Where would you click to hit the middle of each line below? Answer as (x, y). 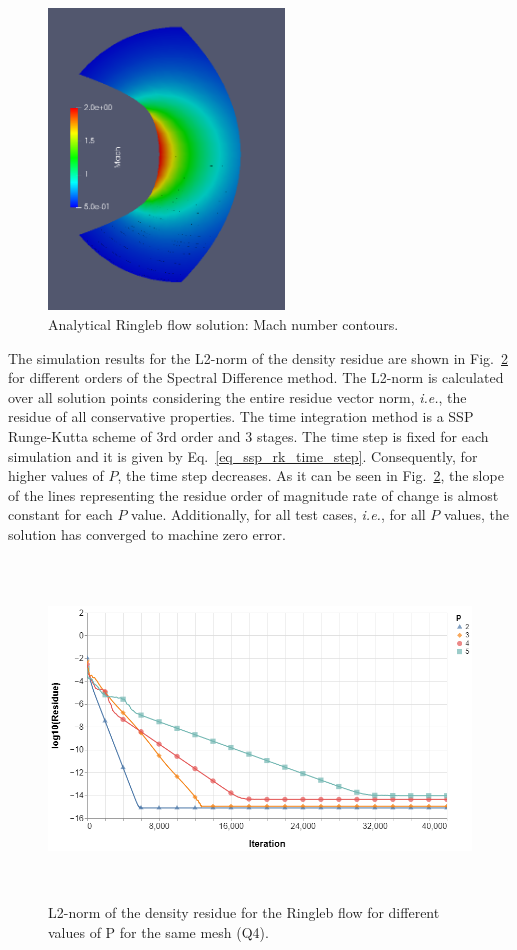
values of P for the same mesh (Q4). (158, 931)
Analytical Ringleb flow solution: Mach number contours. (223, 323)
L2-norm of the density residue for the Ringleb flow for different (244, 912)
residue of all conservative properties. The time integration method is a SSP (241, 416)
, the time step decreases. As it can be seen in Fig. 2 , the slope (310, 475)
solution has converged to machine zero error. (147, 533)
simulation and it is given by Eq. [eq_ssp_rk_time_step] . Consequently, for (243, 455)
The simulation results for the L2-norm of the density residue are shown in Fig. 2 (258, 357)
